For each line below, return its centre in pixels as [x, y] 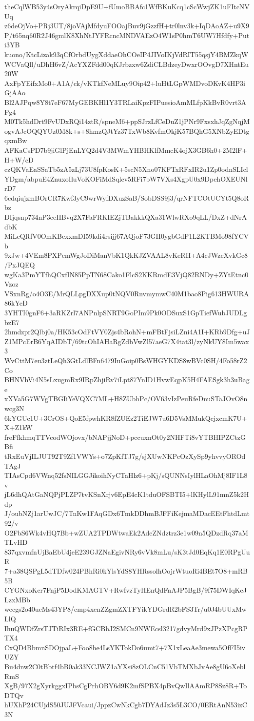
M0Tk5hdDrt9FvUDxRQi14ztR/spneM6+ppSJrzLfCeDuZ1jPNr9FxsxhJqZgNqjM [127, 121]
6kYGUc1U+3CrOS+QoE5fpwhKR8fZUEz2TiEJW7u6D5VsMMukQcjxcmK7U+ [126, 418]
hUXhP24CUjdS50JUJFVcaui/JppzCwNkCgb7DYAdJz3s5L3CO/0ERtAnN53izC [126, 705]
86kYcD [16, 303]
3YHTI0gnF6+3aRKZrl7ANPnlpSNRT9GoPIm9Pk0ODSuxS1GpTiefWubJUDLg [126, 312]
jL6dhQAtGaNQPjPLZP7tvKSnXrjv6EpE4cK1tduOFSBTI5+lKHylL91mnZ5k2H [127, 494]
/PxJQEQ [20, 265]
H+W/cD [19, 159]
